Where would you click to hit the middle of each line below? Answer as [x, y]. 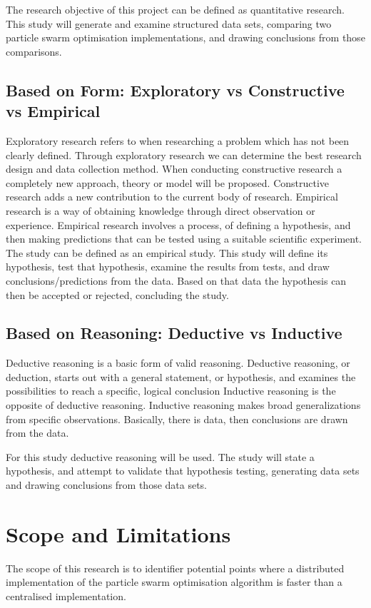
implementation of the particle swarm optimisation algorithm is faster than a [174, 582]
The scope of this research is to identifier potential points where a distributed [175, 568]
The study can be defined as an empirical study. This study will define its [167, 252]
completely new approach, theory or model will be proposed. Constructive [168, 182]
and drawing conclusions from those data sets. [107, 485]
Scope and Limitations [118, 533]
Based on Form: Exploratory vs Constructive [175, 90]
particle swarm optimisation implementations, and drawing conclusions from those [185, 37]
